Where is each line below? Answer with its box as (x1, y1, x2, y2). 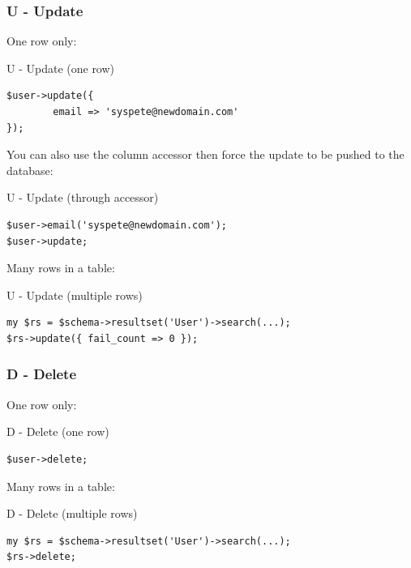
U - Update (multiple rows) (6, 286, 143, 303)
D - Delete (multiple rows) (6, 505, 138, 522)
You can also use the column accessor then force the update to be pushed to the (6, 146, 405, 163)
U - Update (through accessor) (6, 189, 159, 206)
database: (6, 161, 54, 178)
